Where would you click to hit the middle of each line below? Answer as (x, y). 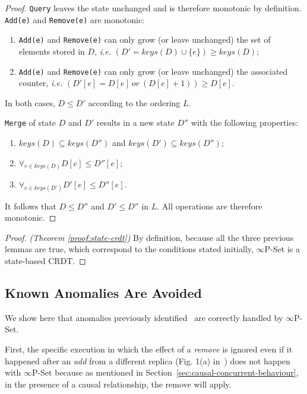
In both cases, (30, 102)
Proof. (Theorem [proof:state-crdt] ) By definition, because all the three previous (149, 237)
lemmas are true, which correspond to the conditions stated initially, (129, 249)
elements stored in (52, 51)
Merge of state (31, 123)
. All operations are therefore (210, 206)
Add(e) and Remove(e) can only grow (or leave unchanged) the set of (145, 39)
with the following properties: (245, 123)
